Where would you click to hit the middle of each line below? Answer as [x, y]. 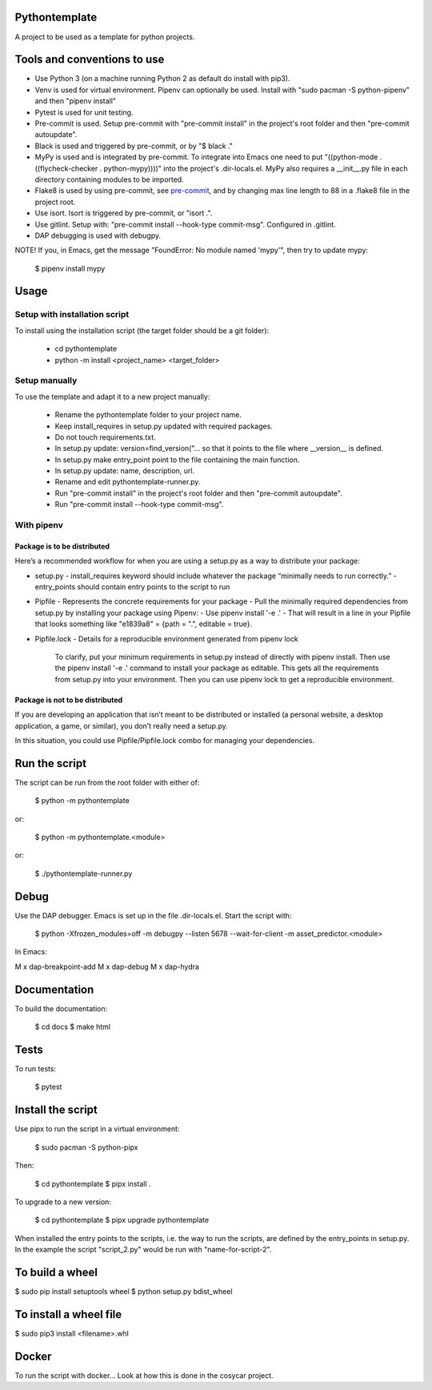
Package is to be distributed [62, 546]
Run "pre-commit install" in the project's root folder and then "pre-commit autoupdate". [199, 493]
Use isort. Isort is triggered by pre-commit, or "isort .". [124, 213]
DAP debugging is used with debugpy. [98, 235]
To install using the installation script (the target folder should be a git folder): [142, 330]
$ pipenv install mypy [70, 268]
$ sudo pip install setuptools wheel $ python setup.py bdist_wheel [124, 1291]
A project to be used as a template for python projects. [105, 37]
